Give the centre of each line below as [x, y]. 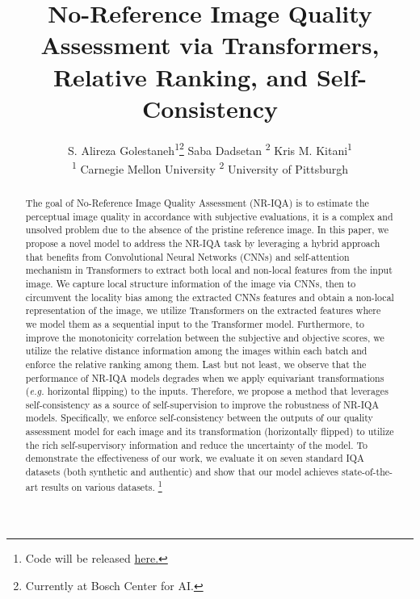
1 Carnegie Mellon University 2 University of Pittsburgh [210, 167]
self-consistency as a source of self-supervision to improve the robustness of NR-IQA [202, 404]
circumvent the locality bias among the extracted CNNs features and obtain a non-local [210, 297]
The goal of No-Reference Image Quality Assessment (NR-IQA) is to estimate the [197, 202]
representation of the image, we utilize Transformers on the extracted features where [203, 310]
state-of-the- [367, 472]
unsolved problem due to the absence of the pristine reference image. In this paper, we [207, 230]
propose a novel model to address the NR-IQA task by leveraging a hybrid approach [203, 243]
